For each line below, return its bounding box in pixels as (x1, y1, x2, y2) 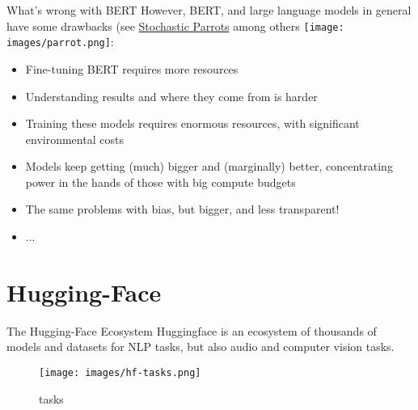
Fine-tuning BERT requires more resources (25, 60, 239, 77)
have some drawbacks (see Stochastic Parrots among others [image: (6, 17, 344, 34)
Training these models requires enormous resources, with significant (25, 115, 360, 132)
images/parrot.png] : (6, 33, 114, 50)
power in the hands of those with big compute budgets (25, 173, 296, 190)
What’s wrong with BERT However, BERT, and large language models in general (6, 2, 412, 18)
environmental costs (25, 130, 124, 147)
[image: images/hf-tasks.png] (39, 366, 201, 378)
